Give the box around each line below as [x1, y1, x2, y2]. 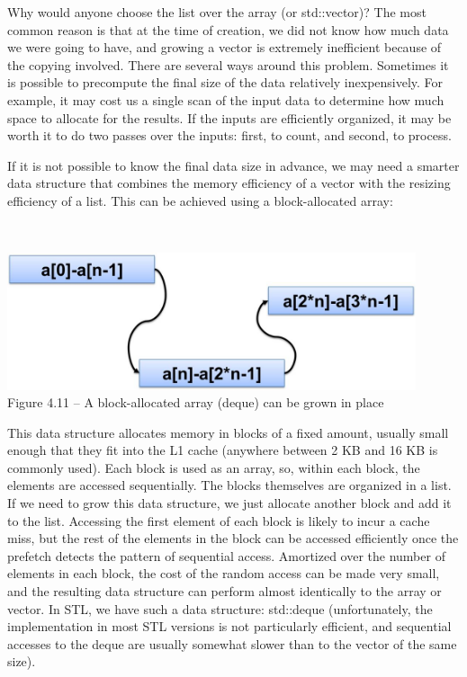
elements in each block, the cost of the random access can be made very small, [7, 564, 440, 583]
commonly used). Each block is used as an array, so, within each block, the [7, 458, 420, 477]
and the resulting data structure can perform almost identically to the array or [7, 582, 442, 601]
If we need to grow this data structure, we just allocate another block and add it [7, 494, 452, 512]
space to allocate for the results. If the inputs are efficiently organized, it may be [7, 108, 452, 127]
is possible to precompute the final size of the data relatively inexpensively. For [7, 73, 444, 92]
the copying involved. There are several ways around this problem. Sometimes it [7, 55, 449, 74]
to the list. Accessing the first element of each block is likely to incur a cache [7, 511, 430, 530]
